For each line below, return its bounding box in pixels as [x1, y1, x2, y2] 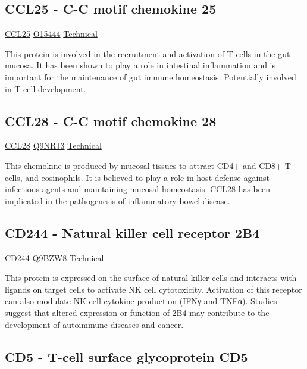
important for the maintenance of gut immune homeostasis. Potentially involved [5, 70, 296, 83]
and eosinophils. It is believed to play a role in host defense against [25, 171, 270, 183]
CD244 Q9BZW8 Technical [5, 251, 104, 264]
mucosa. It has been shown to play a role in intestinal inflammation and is [5, 59, 276, 71]
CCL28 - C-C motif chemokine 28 [5, 111, 217, 130]
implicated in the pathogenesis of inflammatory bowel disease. [5, 194, 230, 207]
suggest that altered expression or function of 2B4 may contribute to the [5, 306, 270, 318]
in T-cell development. [5, 82, 86, 95]
